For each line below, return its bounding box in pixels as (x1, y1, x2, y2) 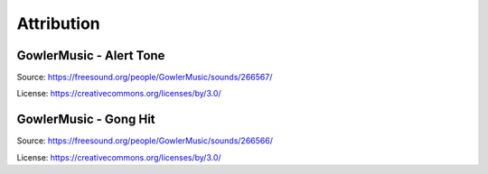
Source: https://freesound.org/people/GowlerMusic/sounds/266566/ (16, 135, 273, 146)
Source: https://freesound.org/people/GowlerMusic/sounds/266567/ (16, 72, 273, 83)
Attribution (16, 14, 100, 33)
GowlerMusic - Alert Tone (16, 48, 165, 63)
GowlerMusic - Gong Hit (16, 112, 155, 127)
